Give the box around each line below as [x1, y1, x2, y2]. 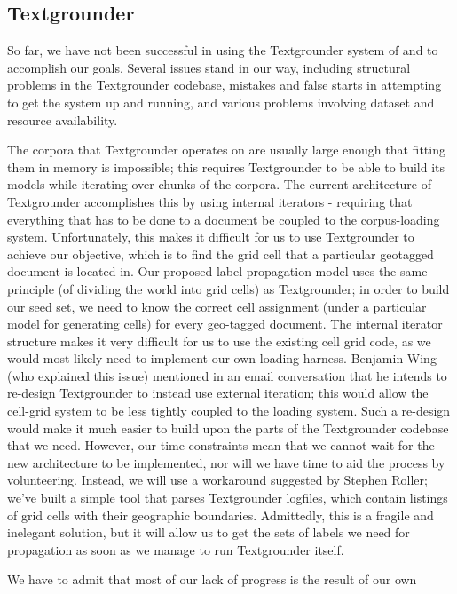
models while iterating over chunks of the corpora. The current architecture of [7, 175, 432, 194]
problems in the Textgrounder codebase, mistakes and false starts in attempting [7, 75, 442, 94]
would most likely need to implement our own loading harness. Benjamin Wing [7, 349, 437, 368]
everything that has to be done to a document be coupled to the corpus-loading [7, 210, 440, 228]
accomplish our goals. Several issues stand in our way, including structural [7, 58, 411, 76]
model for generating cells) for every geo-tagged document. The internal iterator [7, 314, 443, 333]
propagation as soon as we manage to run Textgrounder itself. [7, 540, 344, 558]
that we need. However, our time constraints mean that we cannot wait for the [7, 436, 435, 455]
